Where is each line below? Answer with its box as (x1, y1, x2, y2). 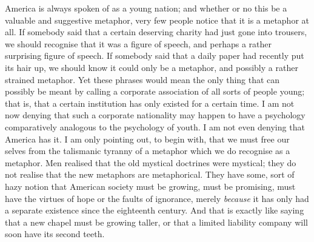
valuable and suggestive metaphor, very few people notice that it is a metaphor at (5, 13, 309, 26)
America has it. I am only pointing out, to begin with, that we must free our (5, 132, 290, 145)
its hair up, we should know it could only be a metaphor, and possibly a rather (5, 61, 298, 73)
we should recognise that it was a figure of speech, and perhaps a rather (5, 37, 272, 50)
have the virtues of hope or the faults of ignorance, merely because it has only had (5, 192, 309, 204)
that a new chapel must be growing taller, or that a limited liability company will (5, 215, 308, 228)
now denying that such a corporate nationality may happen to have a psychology (5, 109, 306, 121)
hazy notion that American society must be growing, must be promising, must (5, 180, 296, 192)
